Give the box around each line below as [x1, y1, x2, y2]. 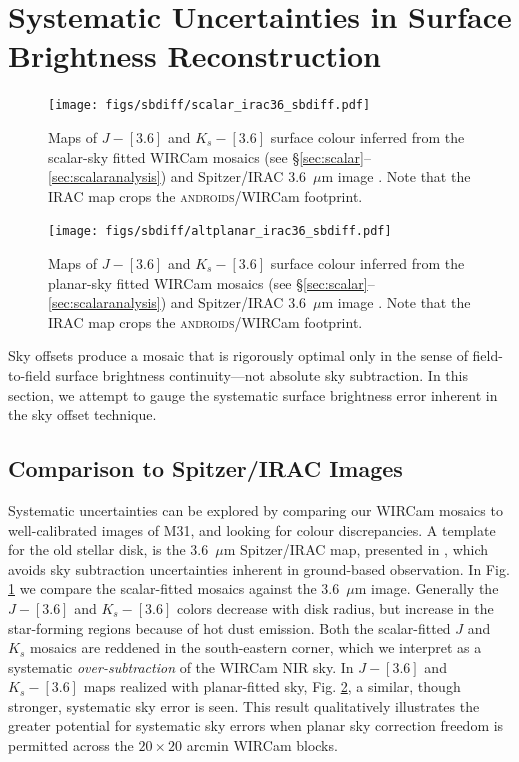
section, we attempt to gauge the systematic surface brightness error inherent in [8, 384, 498, 405]
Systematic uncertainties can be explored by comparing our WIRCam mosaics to [8, 499, 503, 520]
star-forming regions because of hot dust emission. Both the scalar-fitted [8, 617, 451, 638]
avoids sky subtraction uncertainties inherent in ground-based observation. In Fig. [8, 558, 510, 579]
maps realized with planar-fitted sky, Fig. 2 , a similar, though [83, 676, 461, 697]
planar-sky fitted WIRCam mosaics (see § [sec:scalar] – [48, 272, 375, 293]
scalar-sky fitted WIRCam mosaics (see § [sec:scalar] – [48, 146, 371, 167]
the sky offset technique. [8, 404, 157, 425]
